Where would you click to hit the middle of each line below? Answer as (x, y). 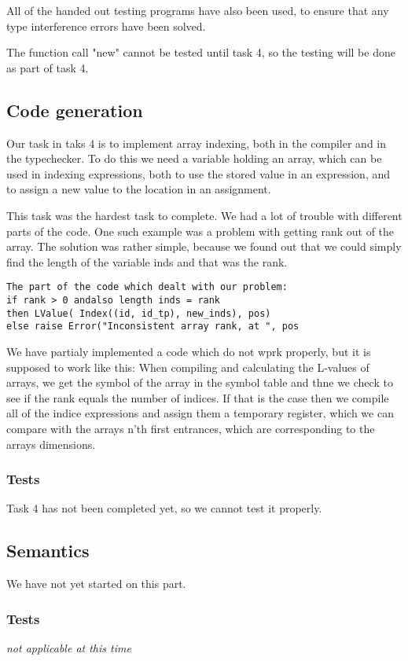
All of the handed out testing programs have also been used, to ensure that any (198, 10)
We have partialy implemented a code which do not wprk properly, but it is (189, 351)
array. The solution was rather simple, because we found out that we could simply (204, 246)
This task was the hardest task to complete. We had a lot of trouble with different (204, 215)
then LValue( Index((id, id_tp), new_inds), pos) (139, 313)
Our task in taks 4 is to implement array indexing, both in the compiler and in (197, 143)
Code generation (75, 110)
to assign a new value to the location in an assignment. (139, 189)
